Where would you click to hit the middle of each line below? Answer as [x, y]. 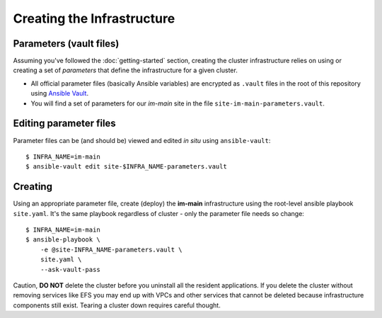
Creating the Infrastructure [94, 18]
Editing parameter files [64, 124]
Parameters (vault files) [66, 44]
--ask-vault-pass [70, 269]
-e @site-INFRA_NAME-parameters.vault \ [111, 249]
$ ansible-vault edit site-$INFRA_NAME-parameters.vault [127, 167]
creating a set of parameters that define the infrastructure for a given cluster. [126, 70]
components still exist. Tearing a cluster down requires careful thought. [117, 305]
